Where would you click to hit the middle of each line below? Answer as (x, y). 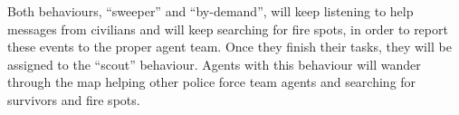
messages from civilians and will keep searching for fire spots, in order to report (228, 29)
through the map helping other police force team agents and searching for (212, 82)
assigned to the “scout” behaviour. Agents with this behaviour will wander (214, 64)
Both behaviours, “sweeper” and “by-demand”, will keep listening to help (210, 11)
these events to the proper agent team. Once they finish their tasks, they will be (229, 47)
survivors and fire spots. (74, 99)
